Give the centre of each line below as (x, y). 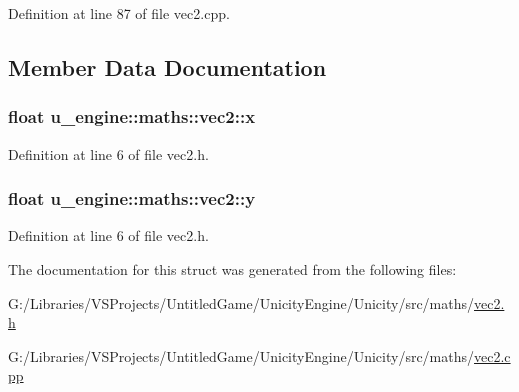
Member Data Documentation (167, 66)
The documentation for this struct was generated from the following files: (232, 269)
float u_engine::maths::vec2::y (132, 198)
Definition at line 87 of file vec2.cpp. (119, 13)
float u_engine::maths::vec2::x (132, 116)
